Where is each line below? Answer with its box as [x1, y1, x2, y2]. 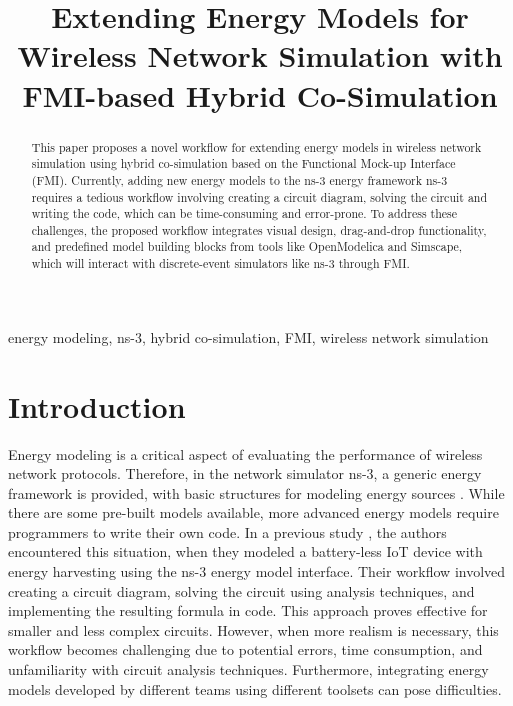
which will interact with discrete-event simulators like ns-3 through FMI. [31, 255, 410, 272]
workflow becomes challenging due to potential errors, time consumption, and [8, 639, 483, 660]
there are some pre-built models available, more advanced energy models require [8, 502, 499, 523]
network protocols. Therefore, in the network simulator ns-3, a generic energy [8, 463, 482, 484]
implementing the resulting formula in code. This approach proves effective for [8, 600, 488, 621]
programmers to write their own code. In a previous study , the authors [8, 521, 447, 542]
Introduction [8, 385, 186, 426]
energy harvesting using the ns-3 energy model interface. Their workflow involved [8, 561, 506, 582]
